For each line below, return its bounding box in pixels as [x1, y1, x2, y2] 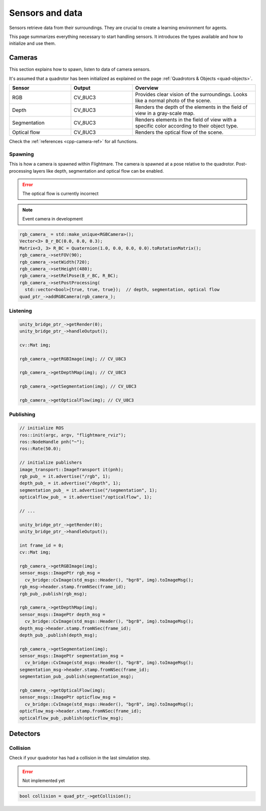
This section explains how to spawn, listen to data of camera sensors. [9, 67, 151, 73]
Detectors [9, 730, 40, 737]
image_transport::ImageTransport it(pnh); [19, 467, 124, 472]
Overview [135, 84, 159, 91]
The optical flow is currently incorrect [22, 190, 99, 197]
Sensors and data [9, 7, 83, 18]
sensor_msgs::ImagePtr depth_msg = [19, 612, 105, 617]
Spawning [9, 150, 34, 157]
